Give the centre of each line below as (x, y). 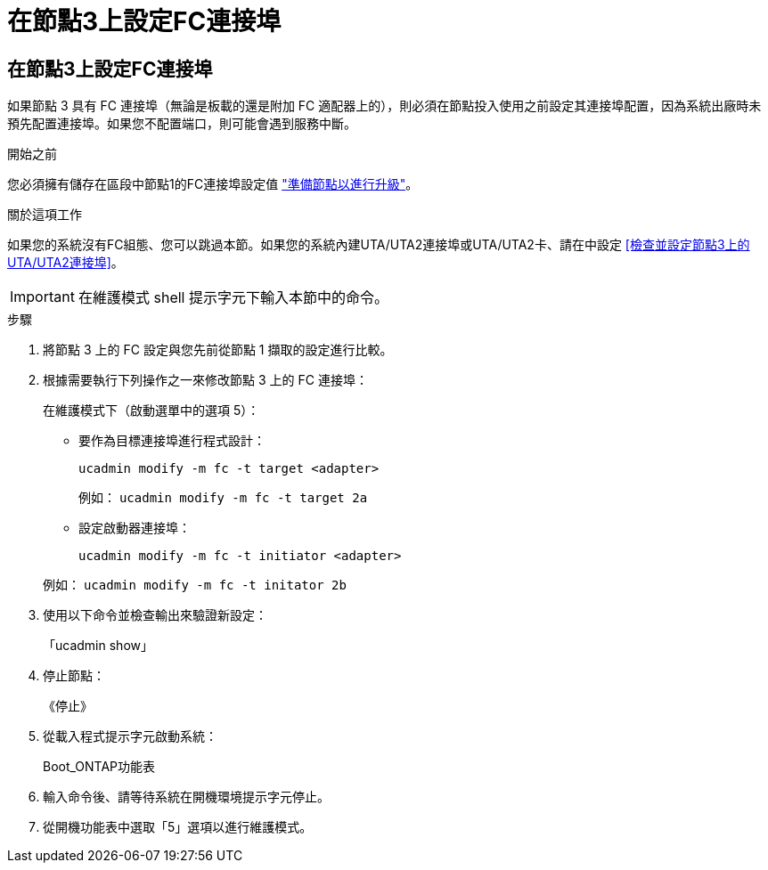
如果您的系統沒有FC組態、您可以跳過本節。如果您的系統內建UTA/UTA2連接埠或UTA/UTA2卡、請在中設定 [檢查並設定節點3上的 (379, 245)
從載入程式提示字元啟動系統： (130, 736)
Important (42, 297)
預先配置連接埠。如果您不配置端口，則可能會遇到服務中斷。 (182, 124)
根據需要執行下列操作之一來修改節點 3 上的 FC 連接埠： (205, 380)
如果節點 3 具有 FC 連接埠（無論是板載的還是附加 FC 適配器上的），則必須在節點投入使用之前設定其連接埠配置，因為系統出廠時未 (384, 106)
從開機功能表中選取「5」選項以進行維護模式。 (178, 827)
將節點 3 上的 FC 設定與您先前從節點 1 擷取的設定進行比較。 (218, 350)
